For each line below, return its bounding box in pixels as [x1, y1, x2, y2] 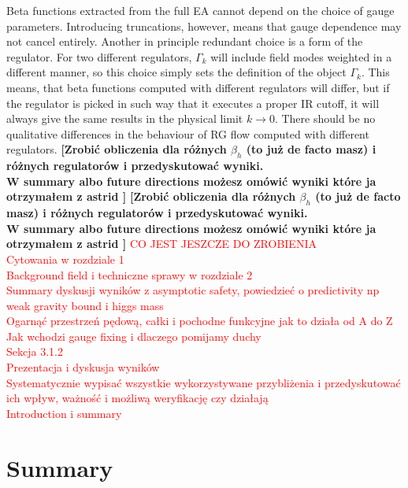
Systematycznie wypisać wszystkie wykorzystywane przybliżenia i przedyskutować [6, 374, 401, 390]
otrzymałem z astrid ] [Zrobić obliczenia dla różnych [6, 188, 296, 205]
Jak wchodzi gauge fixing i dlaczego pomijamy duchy [6, 327, 261, 344]
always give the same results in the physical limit [6, 110, 243, 127]
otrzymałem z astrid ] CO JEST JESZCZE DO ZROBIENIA [6, 235, 317, 252]
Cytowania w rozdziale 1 [6, 250, 124, 267]
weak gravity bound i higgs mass [6, 297, 164, 313]
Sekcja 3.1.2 [6, 343, 63, 360]
